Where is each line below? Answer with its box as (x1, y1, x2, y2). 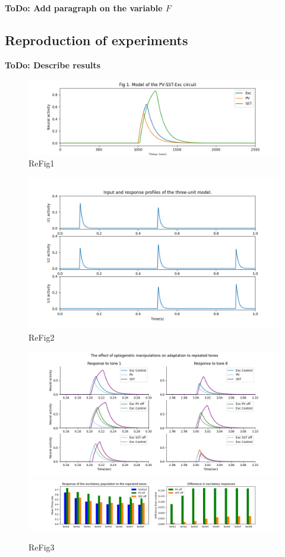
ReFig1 (28, 157, 55, 169)
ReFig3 (28, 541, 55, 553)
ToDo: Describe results (5, 58, 100, 71)
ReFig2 (28, 331, 55, 343)
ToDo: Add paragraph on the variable (5, 2, 163, 14)
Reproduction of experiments (5, 30, 188, 49)
